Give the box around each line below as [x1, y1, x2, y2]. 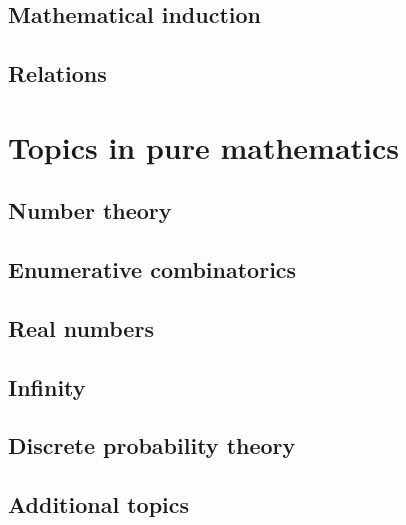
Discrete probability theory [8, 430, 296, 461]
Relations [8, 58, 107, 89]
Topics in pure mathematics [8, 126, 400, 167]
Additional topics [8, 489, 190, 520]
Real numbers [8, 312, 154, 343]
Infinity [8, 371, 86, 402]
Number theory [8, 195, 172, 226]
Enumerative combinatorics [8, 254, 297, 285]
